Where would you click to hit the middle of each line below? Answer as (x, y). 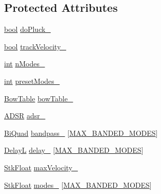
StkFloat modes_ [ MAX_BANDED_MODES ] (78, 184)
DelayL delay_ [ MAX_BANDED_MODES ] (74, 150)
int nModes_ (25, 64)
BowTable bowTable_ (39, 98)
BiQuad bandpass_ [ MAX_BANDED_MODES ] (81, 133)
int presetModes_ (32, 81)
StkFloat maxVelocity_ (41, 167)
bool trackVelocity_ (35, 46)
